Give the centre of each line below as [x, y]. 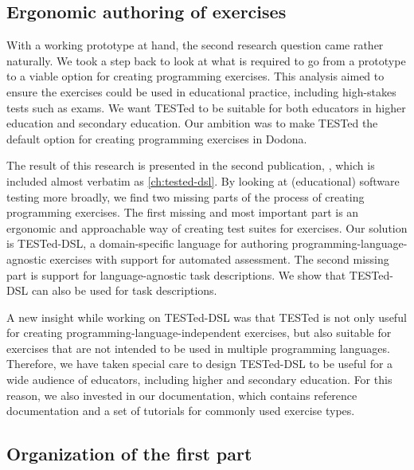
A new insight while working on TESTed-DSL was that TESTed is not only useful [207, 317]
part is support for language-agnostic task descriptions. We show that [176, 274]
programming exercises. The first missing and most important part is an [183, 212]
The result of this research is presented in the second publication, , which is [191, 165]
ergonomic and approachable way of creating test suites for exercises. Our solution [207, 227]
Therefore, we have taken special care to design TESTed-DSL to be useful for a [200, 364]
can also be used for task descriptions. [124, 290]
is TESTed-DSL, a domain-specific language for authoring [147, 243]
